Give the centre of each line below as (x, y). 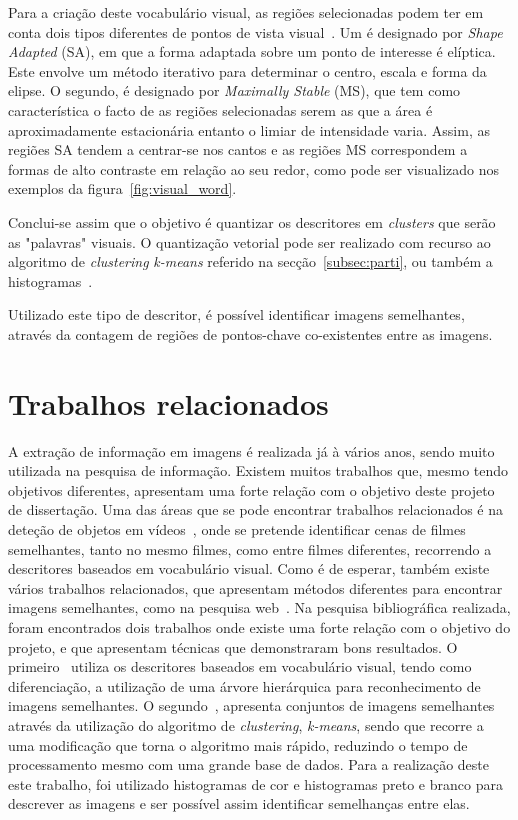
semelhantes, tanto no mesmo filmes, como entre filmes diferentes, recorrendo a (250, 548)
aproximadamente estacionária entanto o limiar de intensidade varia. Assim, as (249, 129)
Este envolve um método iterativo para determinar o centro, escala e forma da (247, 70)
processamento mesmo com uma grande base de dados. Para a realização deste (248, 764)
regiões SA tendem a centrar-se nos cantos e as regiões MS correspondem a (238, 149)
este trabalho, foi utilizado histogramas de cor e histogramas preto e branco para (255, 783)
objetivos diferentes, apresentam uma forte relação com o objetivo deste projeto (251, 489)
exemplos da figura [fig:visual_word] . (122, 188)
